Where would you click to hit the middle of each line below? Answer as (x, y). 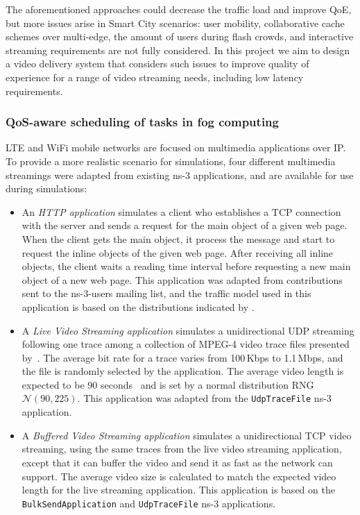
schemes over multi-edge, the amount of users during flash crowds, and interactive (180, 36)
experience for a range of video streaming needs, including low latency (155, 77)
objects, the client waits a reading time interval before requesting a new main (186, 266)
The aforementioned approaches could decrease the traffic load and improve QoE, (179, 9)
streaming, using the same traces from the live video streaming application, (182, 449)
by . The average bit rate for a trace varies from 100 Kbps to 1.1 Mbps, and (182, 357)
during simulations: (46, 188)
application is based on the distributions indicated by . (138, 306)
